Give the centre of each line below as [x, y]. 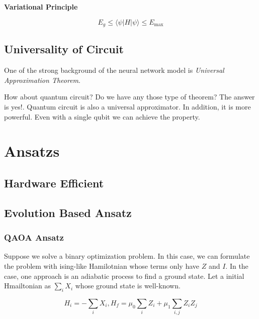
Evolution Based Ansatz [68, 212]
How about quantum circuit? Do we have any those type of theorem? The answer [129, 97]
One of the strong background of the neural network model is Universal [114, 70]
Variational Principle [41, 7]
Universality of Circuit [64, 49]
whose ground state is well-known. [128, 286]
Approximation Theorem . [42, 80]
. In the [237, 265]
